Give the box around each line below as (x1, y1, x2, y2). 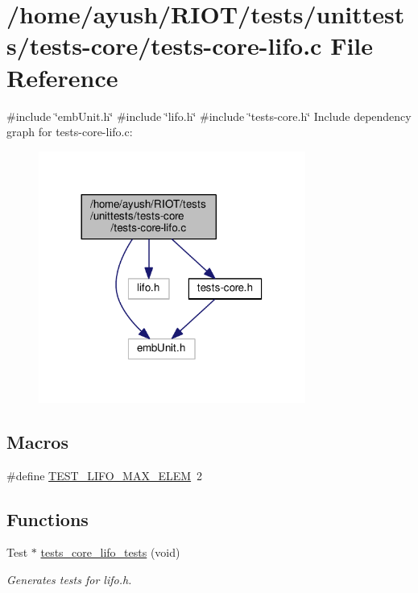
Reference (6, 60, 118, 93)
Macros (6, 429, 68, 454)
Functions (6, 506, 89, 531)
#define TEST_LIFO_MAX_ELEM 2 (6, 467, 203, 483)
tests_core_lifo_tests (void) (40, 544, 180, 561)
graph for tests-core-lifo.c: (6, 123, 133, 140)
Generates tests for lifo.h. (6, 570, 132, 587)
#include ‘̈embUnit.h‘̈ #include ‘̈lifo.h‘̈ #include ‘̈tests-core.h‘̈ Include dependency (6, 107, 412, 124)
